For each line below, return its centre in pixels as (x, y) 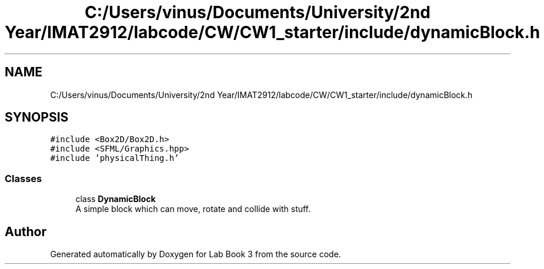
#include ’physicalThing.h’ (115, 158)
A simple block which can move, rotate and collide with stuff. (193, 209)
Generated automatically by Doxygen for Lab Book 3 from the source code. (196, 254)
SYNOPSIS (37, 117)
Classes (24, 178)
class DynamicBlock (116, 199)
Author (26, 231)
